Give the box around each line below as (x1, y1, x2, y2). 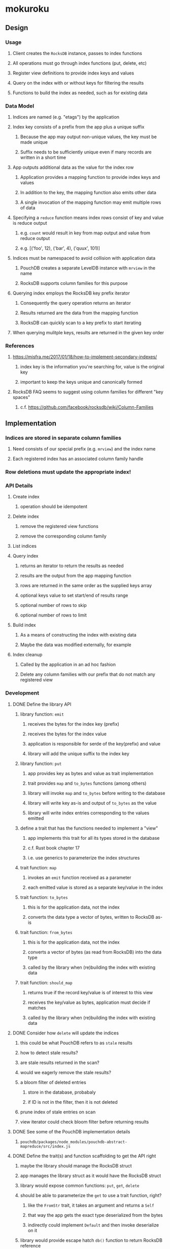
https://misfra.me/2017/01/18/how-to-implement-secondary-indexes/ (12, 354, 157, 360)
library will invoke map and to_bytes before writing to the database (27, 790, 165, 796)
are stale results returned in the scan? (20, 1059, 100, 1066)
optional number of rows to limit (20, 612, 87, 618)
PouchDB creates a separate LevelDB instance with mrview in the (20, 265, 156, 271)
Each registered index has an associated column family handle (12, 456, 144, 462)
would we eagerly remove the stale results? (20, 1069, 112, 1075)
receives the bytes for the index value (27, 731, 107, 737)
